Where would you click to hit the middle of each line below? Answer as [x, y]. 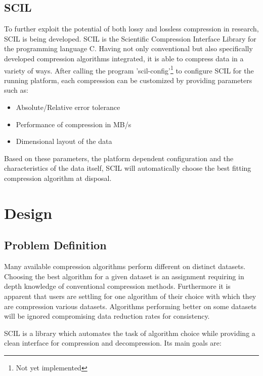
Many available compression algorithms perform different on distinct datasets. [125, 266]
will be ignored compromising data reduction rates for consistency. [107, 316]
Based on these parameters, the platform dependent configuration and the [119, 158]
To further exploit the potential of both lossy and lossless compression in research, [131, 29]
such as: [16, 90]
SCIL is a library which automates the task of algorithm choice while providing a [130, 333]
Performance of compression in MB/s [74, 124]
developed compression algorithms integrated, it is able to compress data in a [124, 58]
